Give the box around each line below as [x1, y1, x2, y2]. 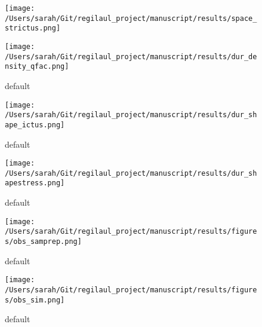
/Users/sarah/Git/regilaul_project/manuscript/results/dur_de [5, 52, 257, 61]
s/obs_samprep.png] [5, 237, 82, 246]
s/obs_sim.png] [5, 295, 65, 304]
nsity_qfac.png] [5, 62, 69, 71]
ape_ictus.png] [5, 120, 65, 129]
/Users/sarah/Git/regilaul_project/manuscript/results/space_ [5, 14, 257, 23]
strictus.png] [5, 24, 61, 33]
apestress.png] [5, 179, 65, 188]
